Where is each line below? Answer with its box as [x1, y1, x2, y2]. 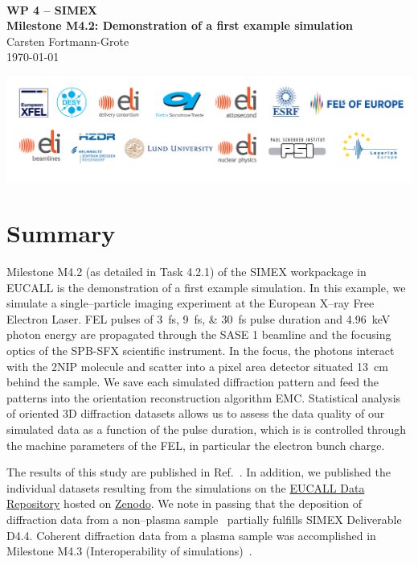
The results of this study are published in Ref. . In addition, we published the [6, 464, 391, 480]
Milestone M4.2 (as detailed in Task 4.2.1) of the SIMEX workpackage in [6, 263, 367, 280]
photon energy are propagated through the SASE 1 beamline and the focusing [6, 326, 391, 343]
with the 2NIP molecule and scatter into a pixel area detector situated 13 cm [6, 357, 388, 374]
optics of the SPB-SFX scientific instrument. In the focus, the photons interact [6, 342, 395, 359]
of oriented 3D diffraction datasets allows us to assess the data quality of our [6, 405, 385, 422]
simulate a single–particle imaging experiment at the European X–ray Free [6, 295, 375, 311]
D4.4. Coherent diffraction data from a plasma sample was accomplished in [6, 526, 376, 543]
